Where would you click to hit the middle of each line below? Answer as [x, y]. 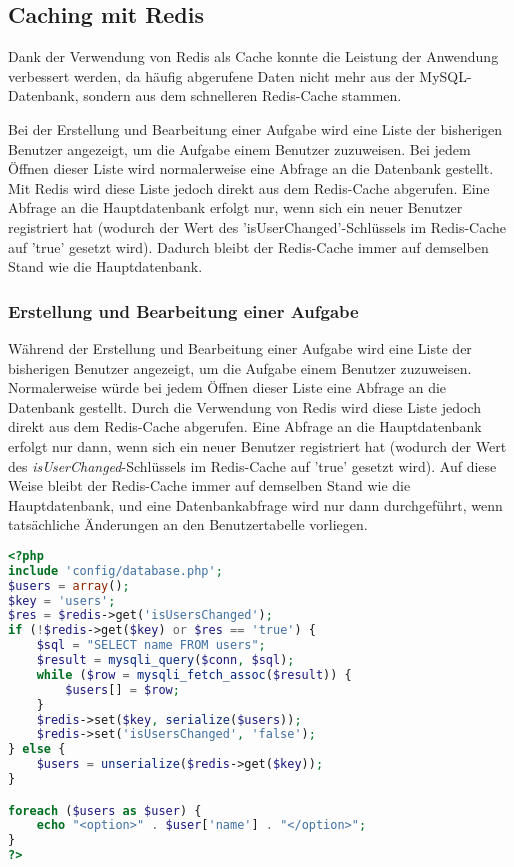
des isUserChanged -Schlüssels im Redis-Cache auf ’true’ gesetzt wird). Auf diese [252, 465]
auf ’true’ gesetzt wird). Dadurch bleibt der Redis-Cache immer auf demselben [248, 246]
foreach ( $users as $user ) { [105, 810]
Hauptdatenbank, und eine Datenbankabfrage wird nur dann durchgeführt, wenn [255, 504]
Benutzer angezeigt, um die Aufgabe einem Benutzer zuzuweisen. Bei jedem [239, 148]
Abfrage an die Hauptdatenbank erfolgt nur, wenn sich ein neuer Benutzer [235, 207]
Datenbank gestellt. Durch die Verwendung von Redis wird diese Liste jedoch [244, 406]
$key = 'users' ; [62, 600]
